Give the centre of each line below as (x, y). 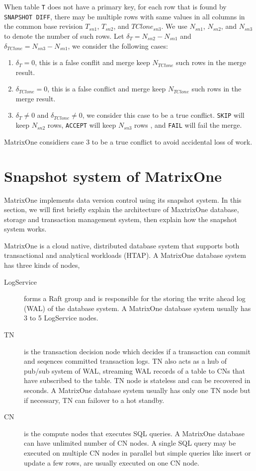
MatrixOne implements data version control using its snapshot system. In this (123, 199)
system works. (25, 229)
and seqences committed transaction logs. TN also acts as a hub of (126, 361)
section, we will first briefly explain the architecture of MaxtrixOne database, (122, 209)
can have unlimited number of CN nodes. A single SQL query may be (130, 443)
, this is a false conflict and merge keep (107, 89)
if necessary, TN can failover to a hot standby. (94, 400)
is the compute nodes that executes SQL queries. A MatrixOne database (134, 433)
